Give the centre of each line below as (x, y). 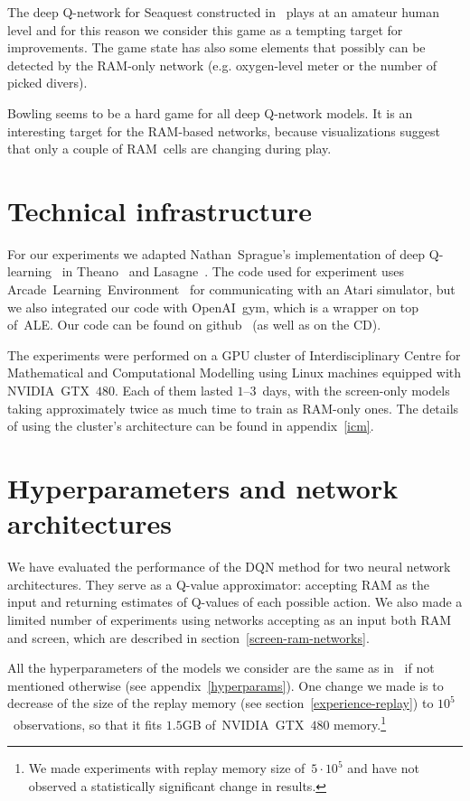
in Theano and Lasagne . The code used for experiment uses (233, 271)
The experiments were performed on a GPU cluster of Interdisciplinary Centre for (234, 354)
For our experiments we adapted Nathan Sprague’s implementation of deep (216, 253)
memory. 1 (360, 722)
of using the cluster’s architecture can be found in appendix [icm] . (191, 426)
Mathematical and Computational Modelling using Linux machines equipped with (235, 373)
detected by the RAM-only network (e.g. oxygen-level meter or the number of (222, 65)
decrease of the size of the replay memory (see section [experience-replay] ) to (221, 703)
